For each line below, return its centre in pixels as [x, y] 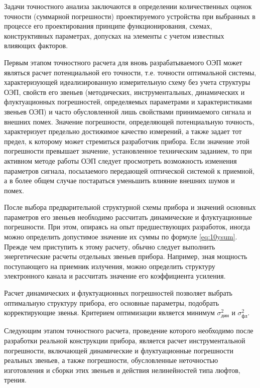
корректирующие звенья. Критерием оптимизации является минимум [109, 312]
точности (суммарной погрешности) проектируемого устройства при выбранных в [130, 16]
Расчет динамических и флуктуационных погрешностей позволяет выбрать [118, 293]
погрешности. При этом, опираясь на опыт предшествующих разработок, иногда [127, 227]
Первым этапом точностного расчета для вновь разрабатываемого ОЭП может [123, 62]
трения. [15, 380]
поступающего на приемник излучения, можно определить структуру [110, 266]
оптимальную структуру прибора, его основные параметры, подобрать [112, 302]
